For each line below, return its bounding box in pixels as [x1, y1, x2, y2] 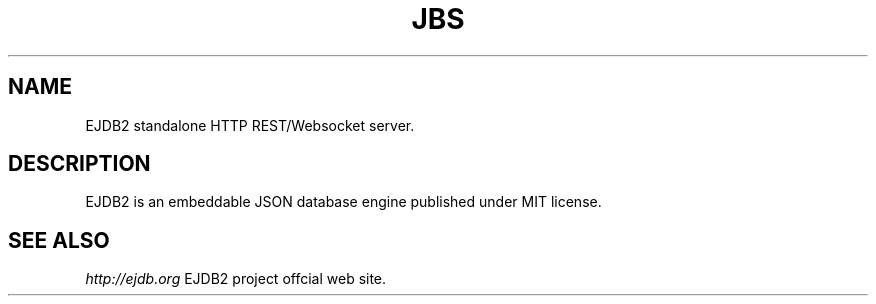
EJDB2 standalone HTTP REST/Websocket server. [85, 116, 415, 134]
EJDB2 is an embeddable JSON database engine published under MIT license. [85, 193, 602, 211]
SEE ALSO [8, 227, 110, 253]
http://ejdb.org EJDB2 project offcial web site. [85, 270, 387, 288]
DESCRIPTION [8, 151, 151, 177]
